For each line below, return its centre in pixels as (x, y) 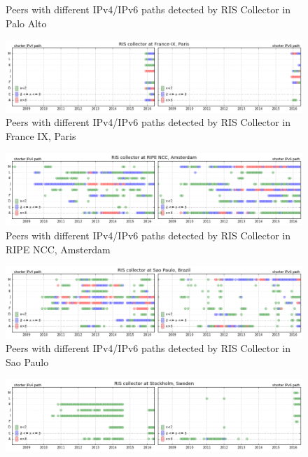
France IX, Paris (41, 136)
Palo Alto (26, 23)
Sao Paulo (27, 362)
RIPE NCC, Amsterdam (58, 249)
